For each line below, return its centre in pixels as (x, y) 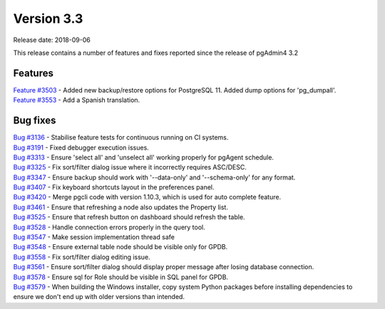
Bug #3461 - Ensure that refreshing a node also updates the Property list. (120, 207)
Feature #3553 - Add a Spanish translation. (77, 100)
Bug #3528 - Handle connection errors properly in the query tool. (109, 227)
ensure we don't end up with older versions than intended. (99, 297)
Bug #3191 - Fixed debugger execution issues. (81, 147)
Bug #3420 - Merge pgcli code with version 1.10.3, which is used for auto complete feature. (147, 197)
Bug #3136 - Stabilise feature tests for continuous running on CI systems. (121, 137)
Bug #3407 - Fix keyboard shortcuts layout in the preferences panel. (114, 187)
